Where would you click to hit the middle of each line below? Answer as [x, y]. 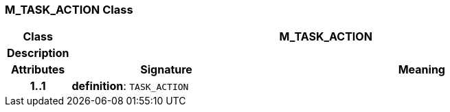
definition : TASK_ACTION [130, 86]
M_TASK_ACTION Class [69, 10]
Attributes [38, 70]
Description [38, 53]
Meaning [421, 70]
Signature [166, 70]
